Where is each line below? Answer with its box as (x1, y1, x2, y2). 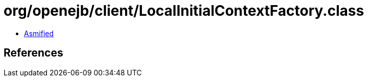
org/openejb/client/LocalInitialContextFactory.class (4, 2, 364, 19)
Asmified (24, 29, 54, 38)
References (4, 46, 63, 60)
